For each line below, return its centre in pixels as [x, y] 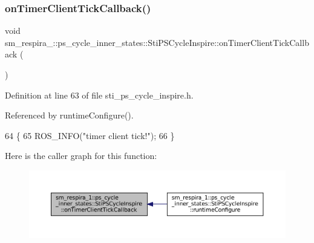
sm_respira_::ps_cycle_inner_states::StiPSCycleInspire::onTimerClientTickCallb [157, 42]
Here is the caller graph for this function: [81, 156]
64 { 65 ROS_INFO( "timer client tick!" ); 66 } [90, 135]
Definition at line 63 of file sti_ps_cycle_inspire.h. [99, 95]
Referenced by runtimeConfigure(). [69, 115]
